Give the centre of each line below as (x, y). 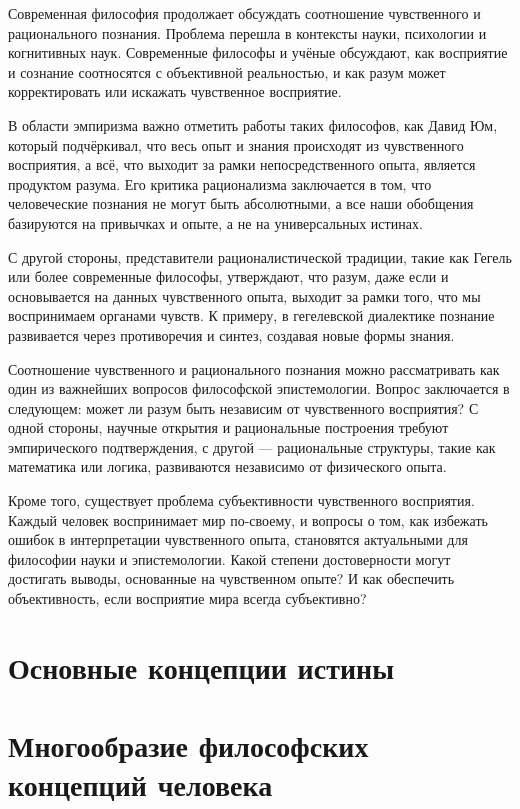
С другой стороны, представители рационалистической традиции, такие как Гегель (260, 256)
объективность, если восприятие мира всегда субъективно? (187, 598)
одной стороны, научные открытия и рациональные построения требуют (228, 427)
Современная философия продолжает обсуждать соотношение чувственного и (244, 13)
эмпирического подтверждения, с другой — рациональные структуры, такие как (252, 446)
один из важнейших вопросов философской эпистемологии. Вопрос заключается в (259, 388)
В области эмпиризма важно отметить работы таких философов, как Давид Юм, (253, 124)
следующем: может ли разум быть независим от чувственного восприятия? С (243, 407)
